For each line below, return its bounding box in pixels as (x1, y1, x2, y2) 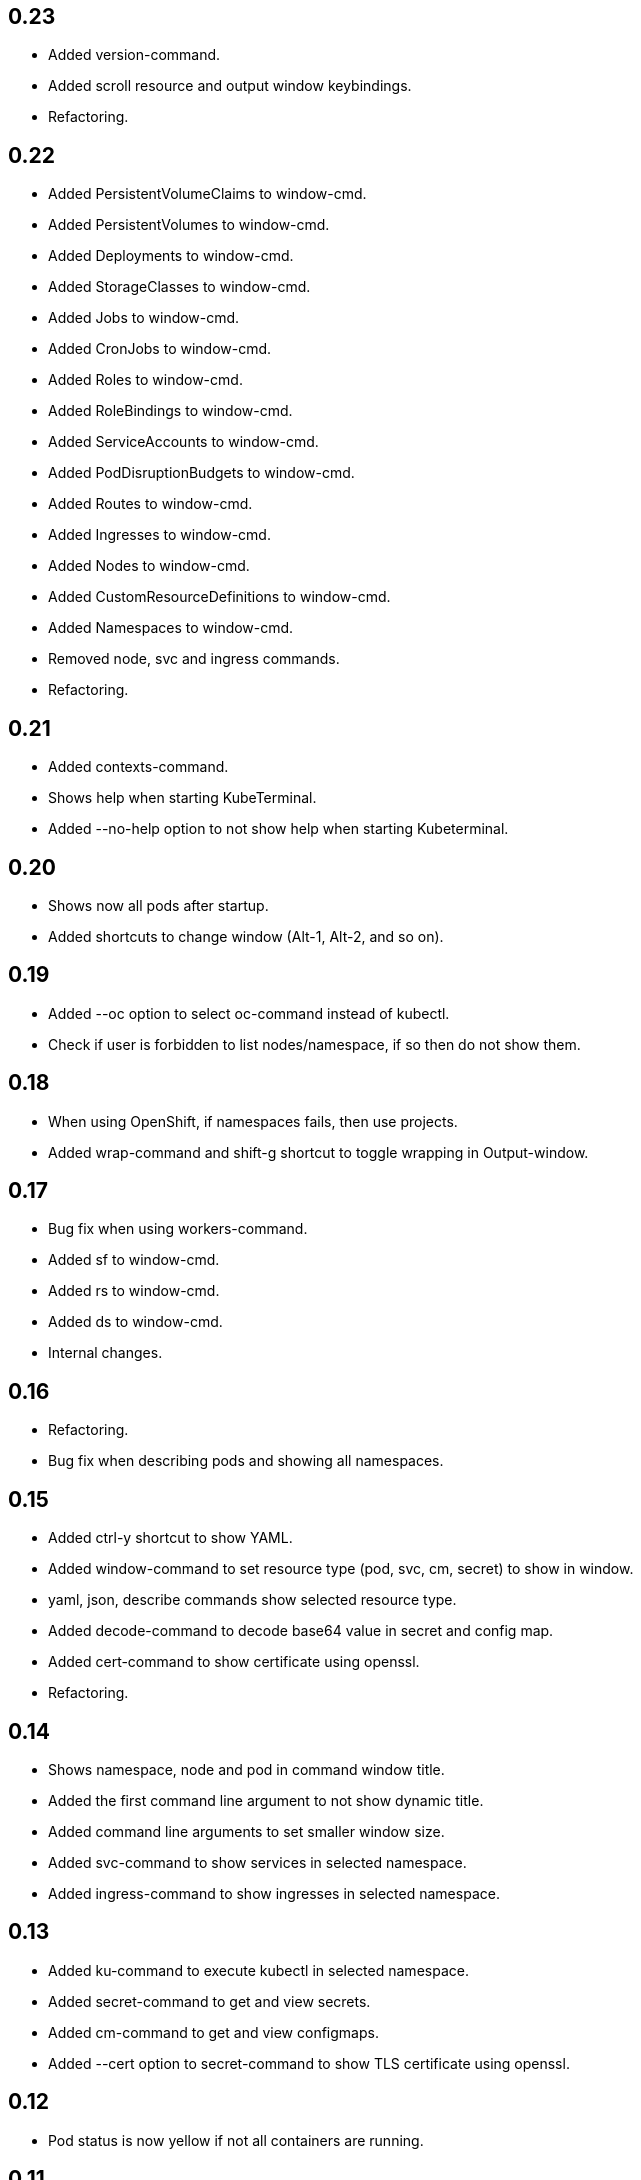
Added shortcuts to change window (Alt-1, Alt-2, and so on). (48, 927, 444, 945)
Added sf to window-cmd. (48, 1251, 220, 1269)
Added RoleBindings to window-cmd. (48, 402, 293, 420)
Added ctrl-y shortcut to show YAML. (48, 1529, 293, 1547)
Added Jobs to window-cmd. (48, 309, 240, 327)
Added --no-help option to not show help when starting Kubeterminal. (48, 820, 509, 838)
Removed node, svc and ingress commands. (48, 650, 340, 668)
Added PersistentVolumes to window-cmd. (48, 216, 330, 234)
